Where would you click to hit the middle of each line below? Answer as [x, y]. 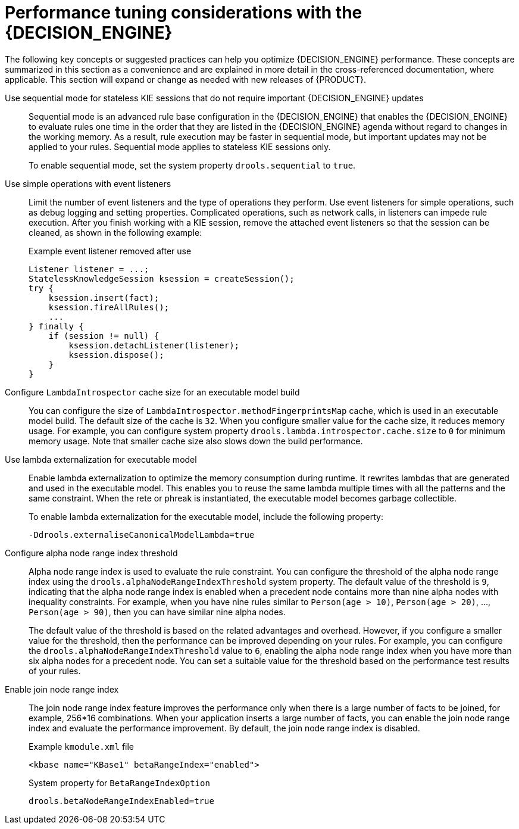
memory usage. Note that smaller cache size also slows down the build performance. [196, 441]
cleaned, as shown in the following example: [115, 232]
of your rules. [55, 671]
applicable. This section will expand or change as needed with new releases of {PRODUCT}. [185, 79]
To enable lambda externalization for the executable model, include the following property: [206, 516]
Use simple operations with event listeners [88, 183]
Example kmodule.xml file [82, 746]
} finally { [56, 326]
